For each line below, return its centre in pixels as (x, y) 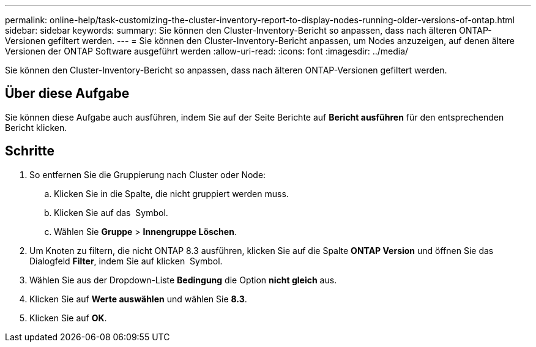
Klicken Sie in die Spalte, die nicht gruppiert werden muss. (171, 193)
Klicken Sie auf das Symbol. (111, 212)
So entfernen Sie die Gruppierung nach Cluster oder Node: (148, 174)
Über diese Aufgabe (67, 94)
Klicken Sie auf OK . (68, 318)
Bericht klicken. (36, 127)
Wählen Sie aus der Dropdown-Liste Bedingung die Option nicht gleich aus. (183, 280)
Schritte (30, 151)
